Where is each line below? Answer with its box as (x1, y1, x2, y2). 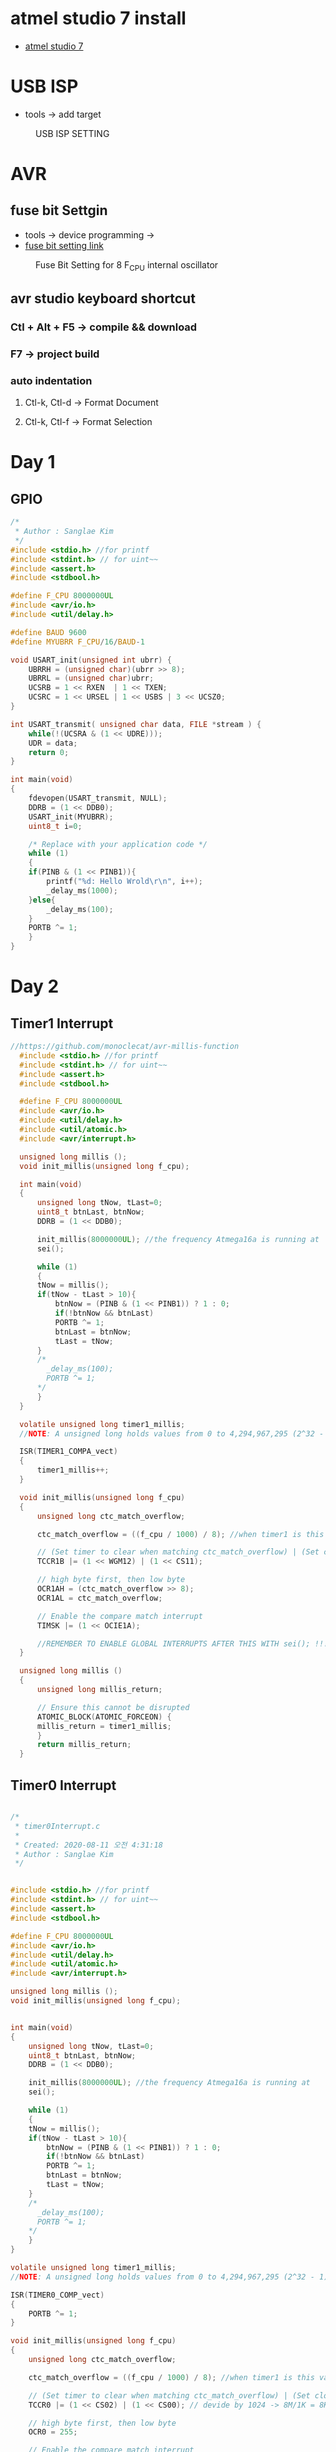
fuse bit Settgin (10, 202, 108, 219)
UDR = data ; (28, 738, 78, 748)
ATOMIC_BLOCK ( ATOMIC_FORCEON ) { (36, 1712, 172, 1722)
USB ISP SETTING (35, 127, 110, 139)
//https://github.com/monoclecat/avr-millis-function (10, 1042, 240, 1052)
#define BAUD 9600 (10, 627, 87, 637)
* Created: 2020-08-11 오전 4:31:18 (14, 1840, 163, 1850)
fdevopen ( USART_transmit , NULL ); (28, 793, 168, 804)
